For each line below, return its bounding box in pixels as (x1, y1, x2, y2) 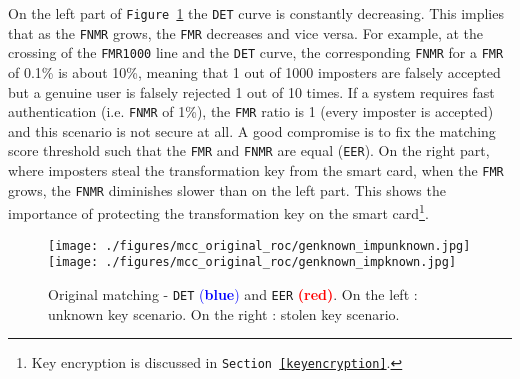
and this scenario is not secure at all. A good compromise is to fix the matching (8, 120, 496, 141)
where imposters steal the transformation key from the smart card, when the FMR (8, 160, 504, 181)
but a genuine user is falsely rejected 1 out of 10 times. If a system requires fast (8, 81, 495, 102)
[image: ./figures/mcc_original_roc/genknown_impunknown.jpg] (48, 238, 471, 253)
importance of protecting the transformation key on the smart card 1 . (8, 200, 429, 224)
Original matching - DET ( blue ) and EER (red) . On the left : (48, 283, 418, 304)
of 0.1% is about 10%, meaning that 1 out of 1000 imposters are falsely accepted (8, 61, 501, 82)
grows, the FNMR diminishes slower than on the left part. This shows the (8, 179, 446, 200)
